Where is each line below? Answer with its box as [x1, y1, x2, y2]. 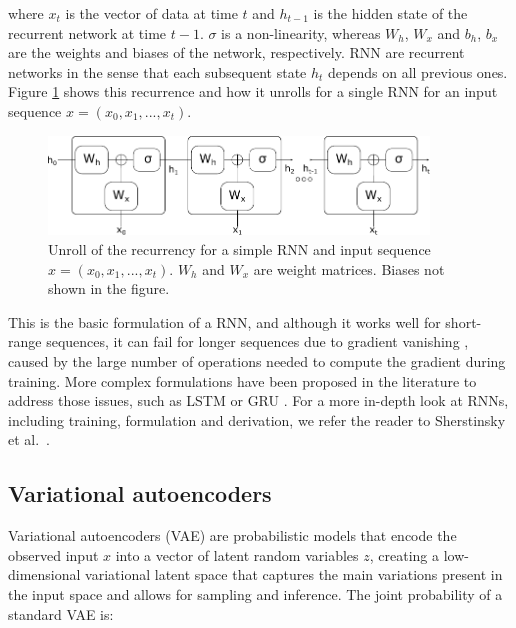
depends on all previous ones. [328, 61, 508, 82]
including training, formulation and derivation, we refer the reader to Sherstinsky [8, 409, 506, 430]
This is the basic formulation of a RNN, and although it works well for [8, 311, 441, 332]
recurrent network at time [8, 22, 167, 43]
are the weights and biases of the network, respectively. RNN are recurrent [8, 42, 465, 63]
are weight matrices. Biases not [253, 258, 445, 279]
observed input [8, 544, 99, 565]
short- [445, 311, 482, 332]
